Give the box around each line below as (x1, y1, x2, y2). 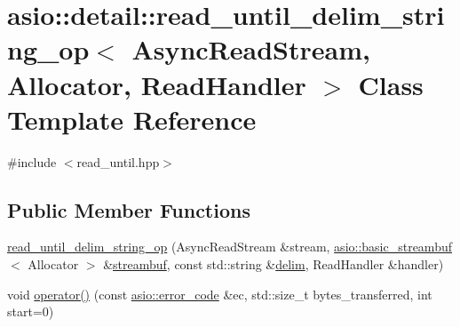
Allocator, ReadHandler (7, 66, 306, 102)
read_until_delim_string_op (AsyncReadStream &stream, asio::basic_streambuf (7, 237, 452, 256)
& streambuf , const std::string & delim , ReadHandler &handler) (103, 255, 444, 274)
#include (7, 152, 57, 171)
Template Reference (7, 100, 257, 137)
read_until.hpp (76, 152, 160, 171)
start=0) (7, 302, 54, 321)
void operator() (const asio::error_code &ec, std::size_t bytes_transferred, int (7, 284, 432, 303)
